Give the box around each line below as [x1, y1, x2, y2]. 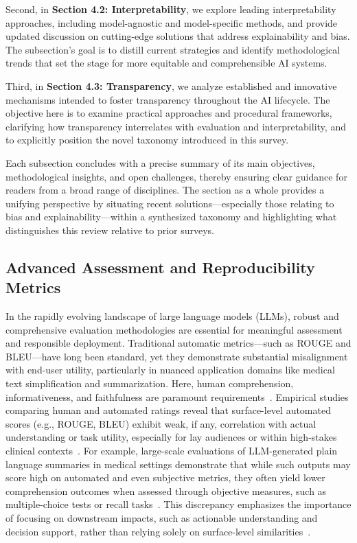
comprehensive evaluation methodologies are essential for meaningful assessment [5, 322, 343, 336]
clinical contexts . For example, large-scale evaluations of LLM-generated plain [5, 443, 338, 458]
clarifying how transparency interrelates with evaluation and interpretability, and [5, 119, 346, 133]
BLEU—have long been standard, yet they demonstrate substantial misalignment [5, 349, 348, 363]
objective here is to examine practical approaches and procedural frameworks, [5, 106, 332, 120]
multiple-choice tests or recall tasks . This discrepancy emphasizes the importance [5, 497, 352, 511]
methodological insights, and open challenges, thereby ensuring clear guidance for [5, 169, 347, 183]
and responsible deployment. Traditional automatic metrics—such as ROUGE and [5, 336, 352, 350]
